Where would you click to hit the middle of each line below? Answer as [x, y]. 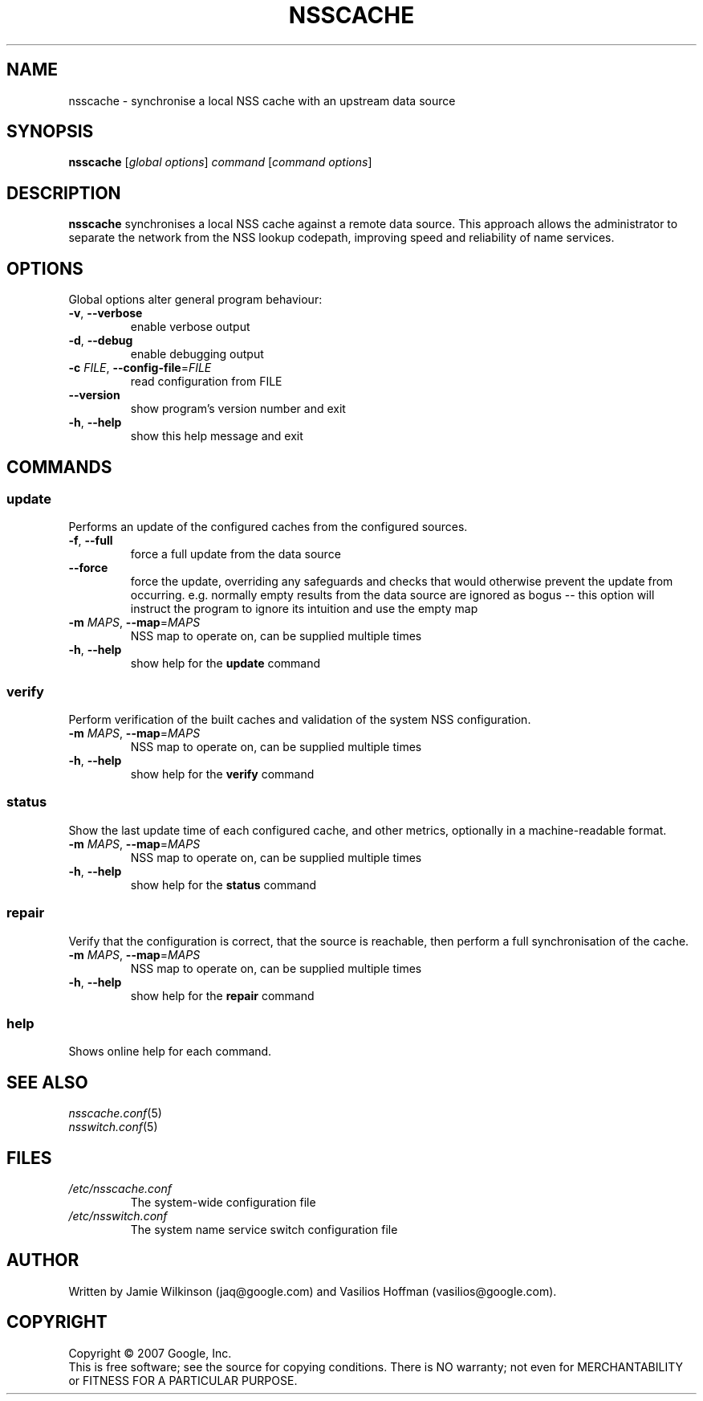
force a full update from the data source [236, 554]
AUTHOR [43, 1260]
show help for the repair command [222, 995]
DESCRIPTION [64, 193]
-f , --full [91, 541]
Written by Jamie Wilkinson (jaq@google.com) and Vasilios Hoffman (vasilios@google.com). [313, 1291]
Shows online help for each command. [170, 1052]
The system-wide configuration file [223, 1203]
